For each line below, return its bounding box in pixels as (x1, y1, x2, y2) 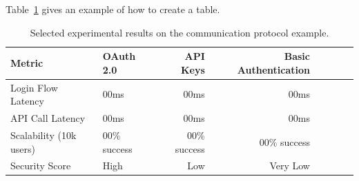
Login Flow (10, 80, 58, 94)
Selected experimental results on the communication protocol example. (30, 25, 329, 39)
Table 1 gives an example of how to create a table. (6, 2, 220, 16)
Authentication (237, 62, 310, 76)
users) (10, 141, 35, 156)
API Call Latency (10, 111, 86, 125)
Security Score (10, 158, 71, 173)
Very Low (269, 158, 310, 173)
